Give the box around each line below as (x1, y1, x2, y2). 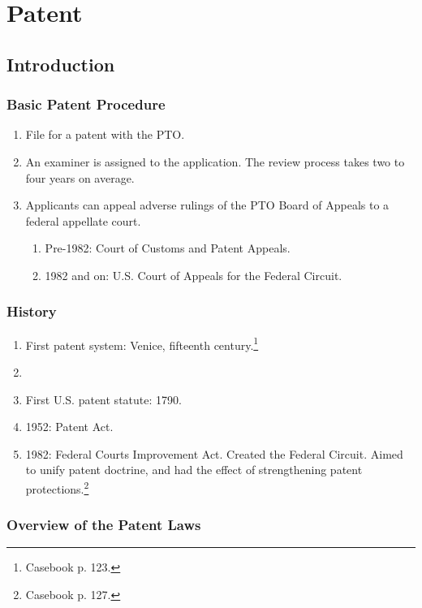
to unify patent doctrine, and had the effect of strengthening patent (25, 461, 363, 478)
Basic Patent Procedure (6, 94, 166, 114)
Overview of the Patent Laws (6, 515, 201, 535)
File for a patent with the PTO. (25, 126, 185, 143)
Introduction (6, 51, 115, 76)
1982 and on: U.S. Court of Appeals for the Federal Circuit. (45, 266, 342, 283)
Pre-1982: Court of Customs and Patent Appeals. (45, 239, 291, 257)
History (6, 301, 57, 321)
